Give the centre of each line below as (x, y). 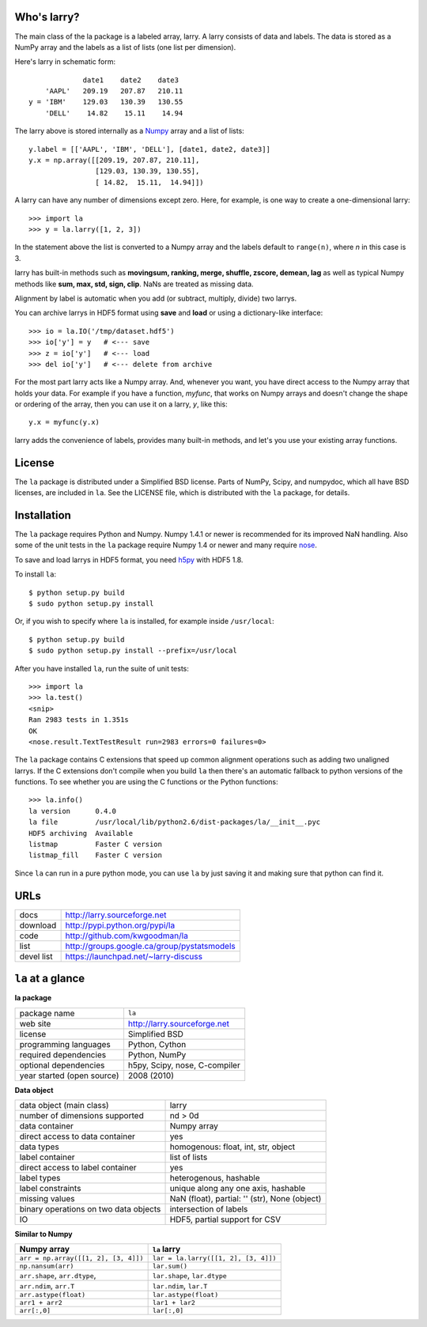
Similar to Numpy (43, 1234)
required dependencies (63, 1054)
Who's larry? (47, 17)
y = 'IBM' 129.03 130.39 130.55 (106, 102)
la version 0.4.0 (73, 811)
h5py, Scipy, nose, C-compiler (184, 1065)
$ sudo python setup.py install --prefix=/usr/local (133, 651)
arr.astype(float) (53, 1295)
